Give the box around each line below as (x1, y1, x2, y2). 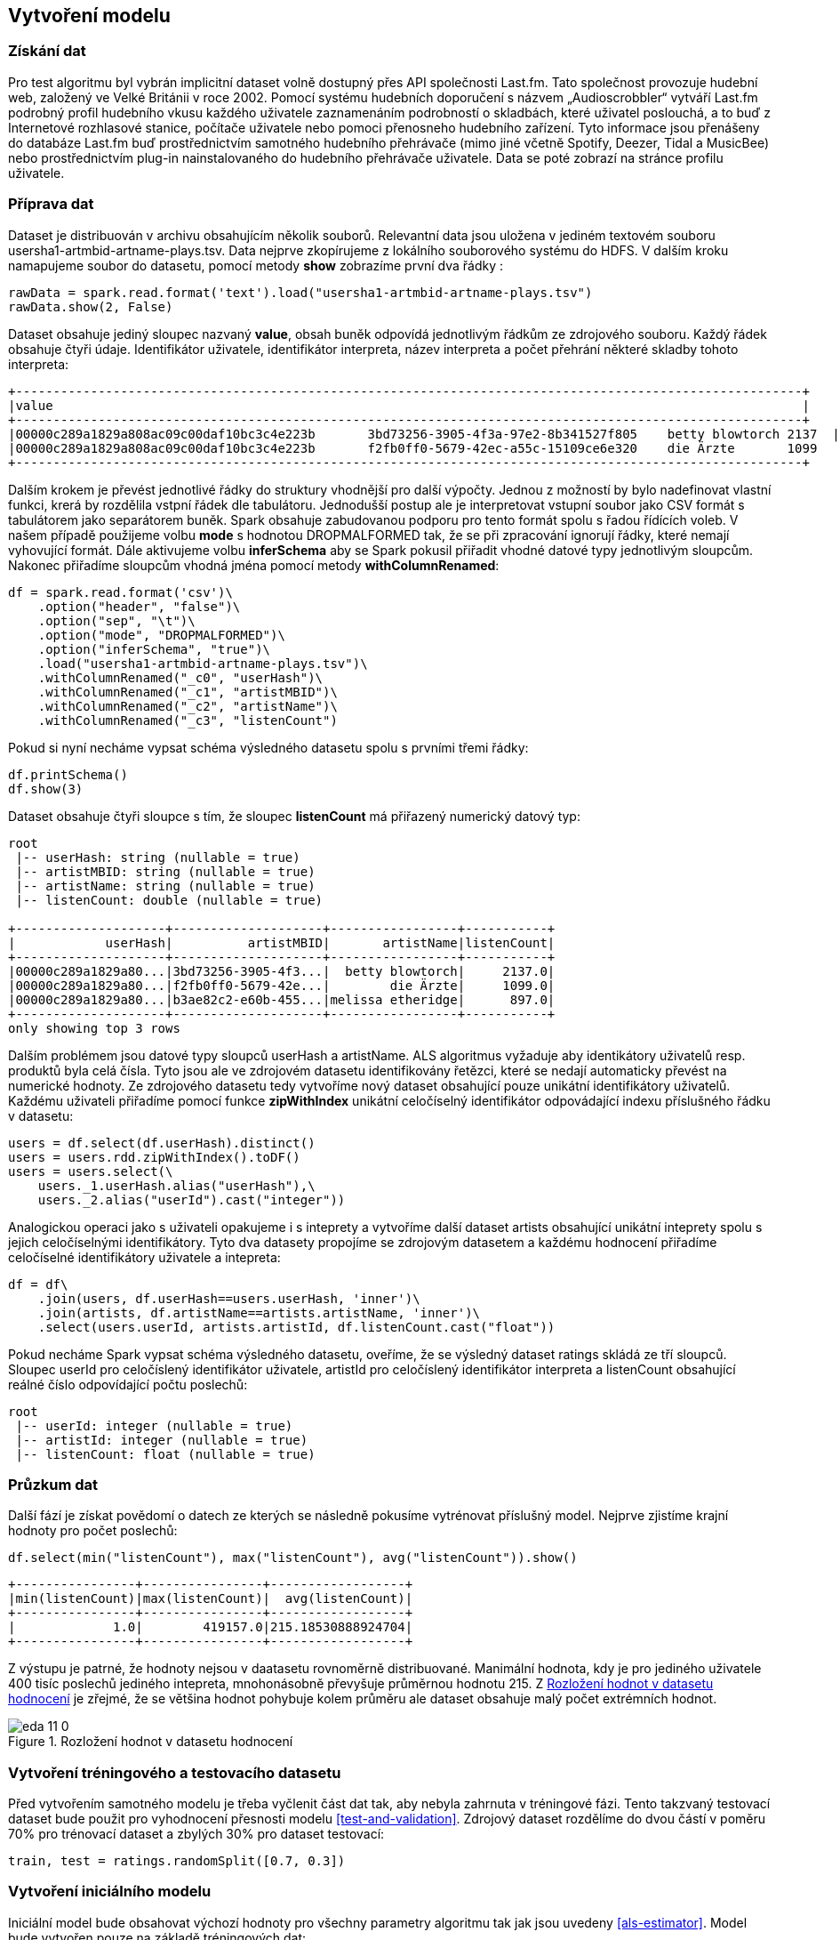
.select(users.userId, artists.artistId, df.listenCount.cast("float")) (37, 1319, 556, 1334)
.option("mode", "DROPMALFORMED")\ (37, 627, 285, 642)
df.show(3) (8, 781, 84, 796)
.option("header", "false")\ (37, 599, 241, 614)
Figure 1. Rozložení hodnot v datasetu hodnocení (8, 1734, 293, 1750)
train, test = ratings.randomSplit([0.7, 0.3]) (8, 1854, 346, 1869)
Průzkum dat (8, 1475, 99, 1493)
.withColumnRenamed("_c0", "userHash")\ (37, 670, 324, 685)
